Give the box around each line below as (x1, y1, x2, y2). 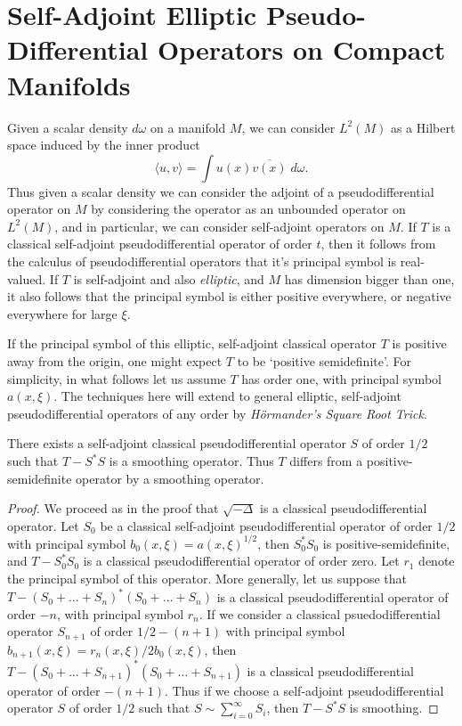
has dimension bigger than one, (284, 269, 455, 288)
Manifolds (7, 66, 131, 102)
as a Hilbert (390, 118, 456, 136)
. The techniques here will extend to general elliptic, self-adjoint (53, 387, 401, 405)
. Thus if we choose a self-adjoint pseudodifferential (164, 681, 444, 699)
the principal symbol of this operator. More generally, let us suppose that (7, 569, 408, 588)
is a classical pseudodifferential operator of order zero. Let (83, 551, 400, 570)
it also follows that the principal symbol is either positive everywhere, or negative (7, 287, 451, 306)
